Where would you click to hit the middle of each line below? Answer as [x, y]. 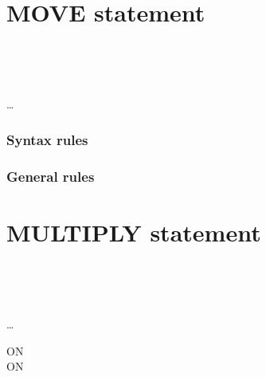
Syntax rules [47, 139]
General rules [51, 176]
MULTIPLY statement [134, 232]
